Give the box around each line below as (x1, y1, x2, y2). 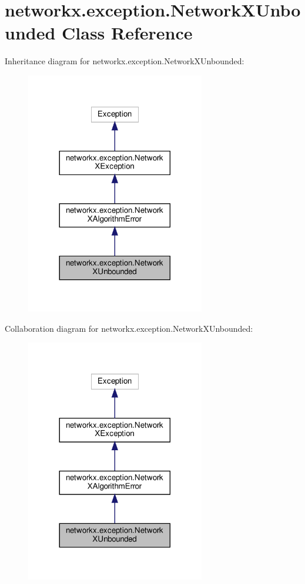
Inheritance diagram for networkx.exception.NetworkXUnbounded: (5, 55, 244, 67)
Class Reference (62, 21, 193, 45)
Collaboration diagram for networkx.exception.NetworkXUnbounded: (5, 322, 253, 334)
